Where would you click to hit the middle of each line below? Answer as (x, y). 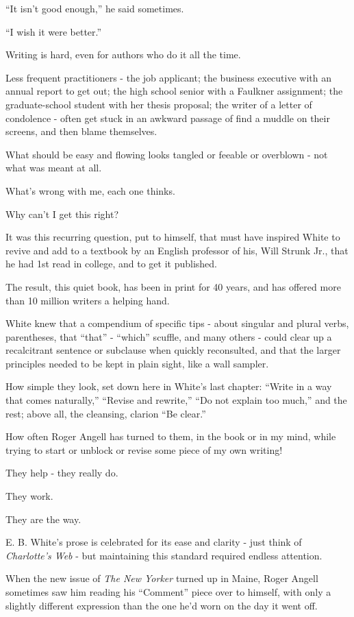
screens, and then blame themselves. (81, 131)
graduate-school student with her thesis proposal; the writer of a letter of (159, 104)
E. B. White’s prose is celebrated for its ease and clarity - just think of (154, 542)
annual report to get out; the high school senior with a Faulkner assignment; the (174, 91)
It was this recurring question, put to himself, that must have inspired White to (173, 237)
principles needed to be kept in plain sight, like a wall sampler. (137, 363)
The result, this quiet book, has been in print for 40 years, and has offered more (173, 286)
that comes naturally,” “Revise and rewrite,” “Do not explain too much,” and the (176, 400)
